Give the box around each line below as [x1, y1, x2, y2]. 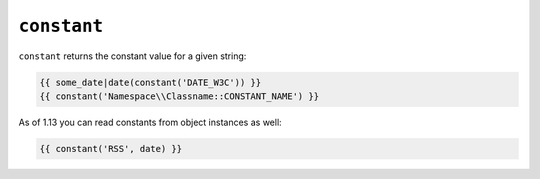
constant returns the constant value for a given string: [18, 50, 247, 62]
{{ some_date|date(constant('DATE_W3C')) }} [39, 76, 262, 88]
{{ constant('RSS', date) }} [39, 143, 183, 154]
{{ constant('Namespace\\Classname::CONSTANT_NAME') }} [39, 90, 320, 102]
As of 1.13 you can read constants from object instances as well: [18, 116, 282, 128]
